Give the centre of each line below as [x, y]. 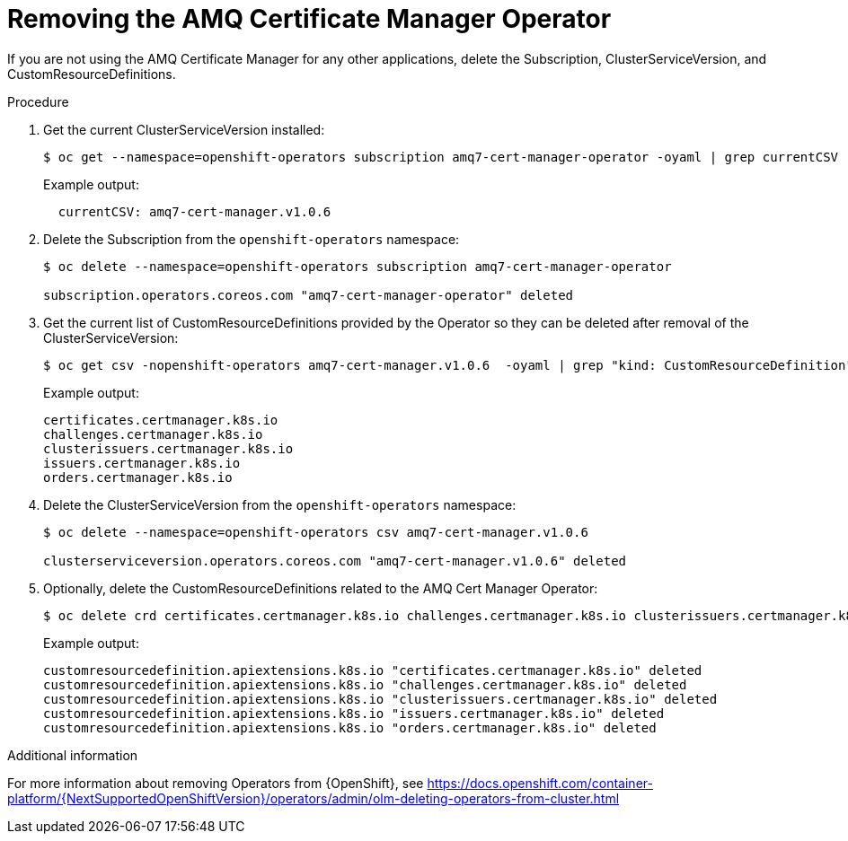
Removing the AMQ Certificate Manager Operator [309, 19]
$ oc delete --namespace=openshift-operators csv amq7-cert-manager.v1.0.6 [316, 532]
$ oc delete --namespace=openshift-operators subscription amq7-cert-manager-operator [358, 266]
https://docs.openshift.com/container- [540, 783]
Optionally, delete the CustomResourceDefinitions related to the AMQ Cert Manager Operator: [321, 588]
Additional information [73, 755]
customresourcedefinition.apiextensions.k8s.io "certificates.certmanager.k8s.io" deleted [373, 670]
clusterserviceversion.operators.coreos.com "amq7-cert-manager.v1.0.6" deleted [335, 561]
